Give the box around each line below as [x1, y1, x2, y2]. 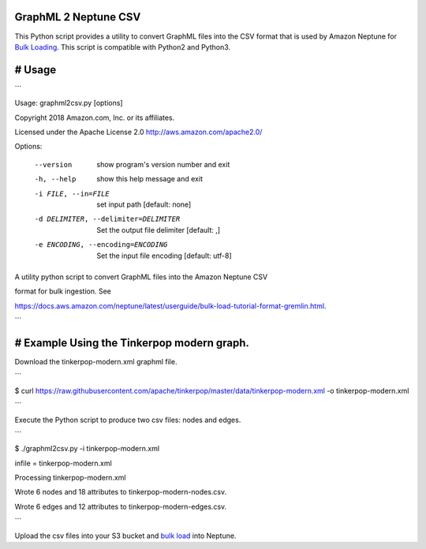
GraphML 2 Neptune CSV [14, 10, 141, 24]
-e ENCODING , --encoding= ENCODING [34, 241, 168, 249]
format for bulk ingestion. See [14, 286, 112, 296]
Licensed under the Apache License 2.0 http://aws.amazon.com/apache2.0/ [14, 127, 263, 136]
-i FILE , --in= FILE [34, 189, 110, 198]
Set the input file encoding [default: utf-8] [96, 251, 232, 260]
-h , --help [34, 174, 77, 184]
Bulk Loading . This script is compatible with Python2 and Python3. [14, 42, 231, 51]
